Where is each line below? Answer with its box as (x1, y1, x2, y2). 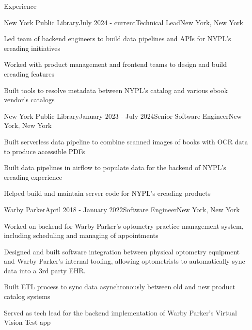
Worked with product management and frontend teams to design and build (4, 59, 227, 69)
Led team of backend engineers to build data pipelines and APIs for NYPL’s (4, 33, 231, 44)
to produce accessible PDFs (4, 146, 85, 156)
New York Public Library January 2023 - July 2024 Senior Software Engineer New (4, 110, 242, 121)
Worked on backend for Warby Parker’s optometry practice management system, (4, 220, 244, 231)
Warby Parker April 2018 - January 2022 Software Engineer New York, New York (4, 204, 240, 214)
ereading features (4, 68, 54, 79)
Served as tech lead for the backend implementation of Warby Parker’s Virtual (4, 307, 237, 317)
